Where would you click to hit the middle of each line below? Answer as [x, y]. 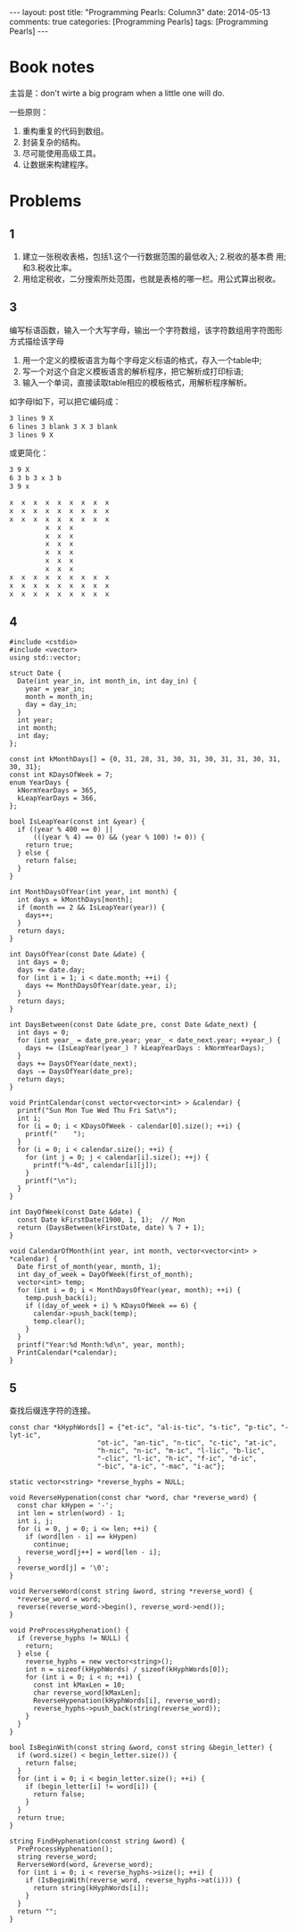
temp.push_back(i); [62, 1298]
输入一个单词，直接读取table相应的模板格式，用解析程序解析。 [137, 382]
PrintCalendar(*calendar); [67, 1353]
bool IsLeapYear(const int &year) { [77, 822]
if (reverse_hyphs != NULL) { [73, 1638]
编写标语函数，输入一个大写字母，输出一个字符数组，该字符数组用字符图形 [146, 330]
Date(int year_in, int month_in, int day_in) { [107, 681]
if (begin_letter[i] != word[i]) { [91, 1787]
